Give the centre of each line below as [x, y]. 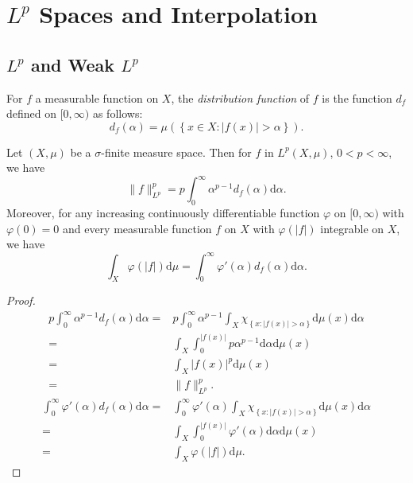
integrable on [352, 228]
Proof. [21, 300]
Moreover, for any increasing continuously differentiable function [163, 213]
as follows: [118, 113]
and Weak [73, 64]
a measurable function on [97, 97]
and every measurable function [137, 228]
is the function [357, 97]
